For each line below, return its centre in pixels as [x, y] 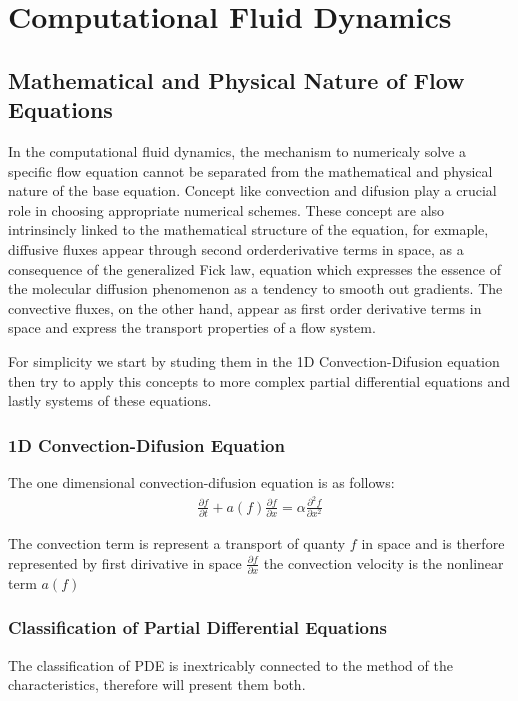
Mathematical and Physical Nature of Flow [236, 79]
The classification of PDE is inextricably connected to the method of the [230, 664]
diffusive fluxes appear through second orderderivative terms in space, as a [236, 248]
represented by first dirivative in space [125, 562]
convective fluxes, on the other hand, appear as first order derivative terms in [245, 307]
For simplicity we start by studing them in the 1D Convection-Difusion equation [254, 360]
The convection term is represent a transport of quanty [177, 542]
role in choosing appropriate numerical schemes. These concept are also [226, 209]
